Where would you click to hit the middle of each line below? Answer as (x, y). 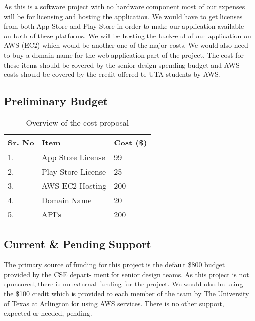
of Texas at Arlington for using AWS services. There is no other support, (114, 303)
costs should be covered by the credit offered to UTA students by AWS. (112, 74)
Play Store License (74, 171)
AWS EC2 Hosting (74, 185)
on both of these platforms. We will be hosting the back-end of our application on (127, 35)
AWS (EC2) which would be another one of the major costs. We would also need (126, 45)
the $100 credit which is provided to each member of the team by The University (127, 293)
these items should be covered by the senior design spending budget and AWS (122, 64)
